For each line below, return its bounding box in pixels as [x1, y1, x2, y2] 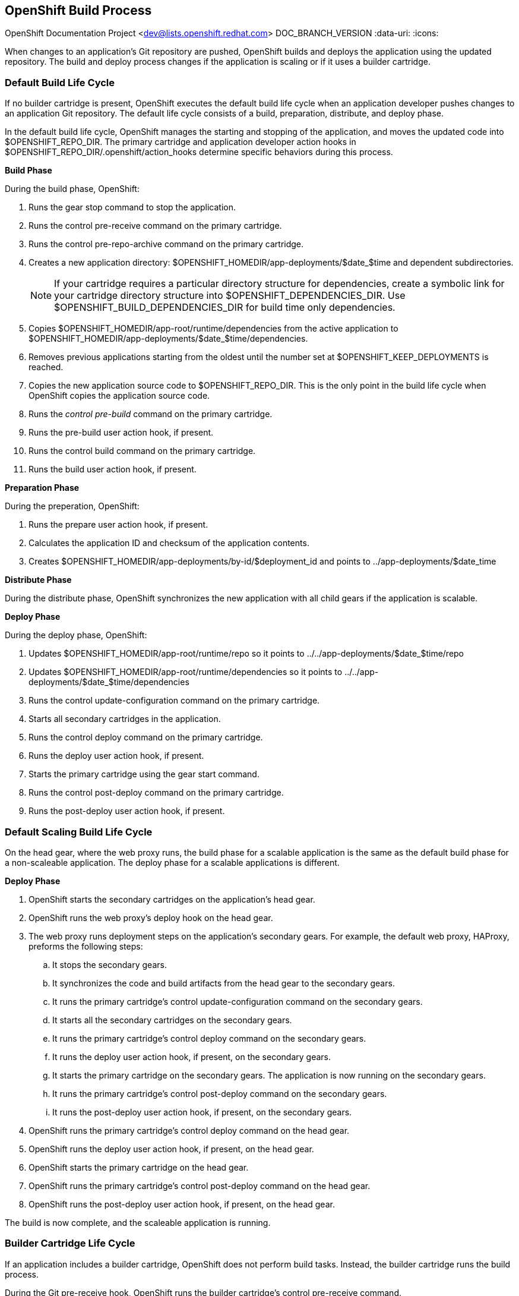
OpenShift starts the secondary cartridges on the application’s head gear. [29, 894, 315, 904]
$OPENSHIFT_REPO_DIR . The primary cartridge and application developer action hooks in [5, 137, 356, 147]
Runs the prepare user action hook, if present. [29, 519, 208, 530]
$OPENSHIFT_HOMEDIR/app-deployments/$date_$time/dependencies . [29, 333, 308, 344]
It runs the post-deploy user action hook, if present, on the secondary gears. [52, 1106, 352, 1117]
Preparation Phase [5, 483, 80, 493]
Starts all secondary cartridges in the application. [29, 714, 221, 724]
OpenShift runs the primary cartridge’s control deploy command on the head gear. [29, 1125, 350, 1136]
